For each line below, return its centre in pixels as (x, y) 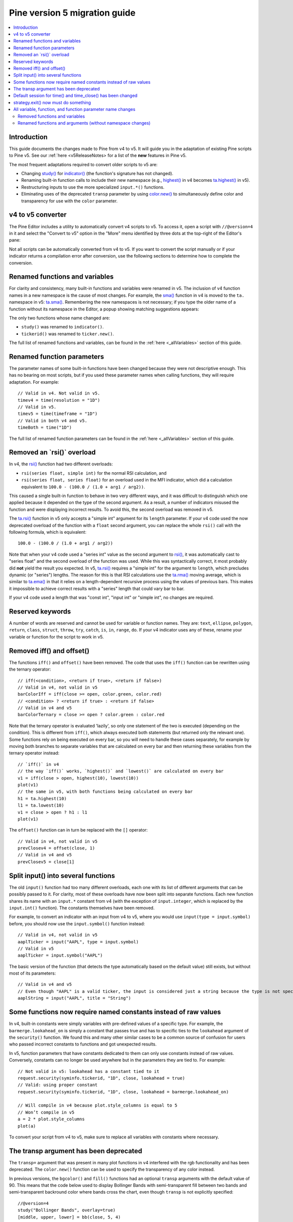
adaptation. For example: (34, 382)
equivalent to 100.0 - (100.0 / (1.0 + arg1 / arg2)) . (83, 487)
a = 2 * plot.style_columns (51, 1119)
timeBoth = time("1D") (45, 427)
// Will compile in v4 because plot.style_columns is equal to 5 (98, 1105)
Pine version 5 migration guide (72, 13)
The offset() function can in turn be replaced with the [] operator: (78, 830)
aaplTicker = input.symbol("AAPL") (60, 955)
